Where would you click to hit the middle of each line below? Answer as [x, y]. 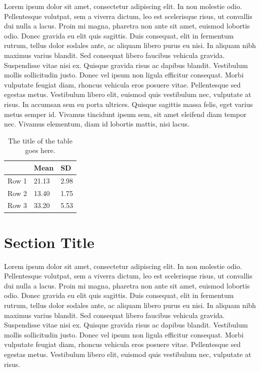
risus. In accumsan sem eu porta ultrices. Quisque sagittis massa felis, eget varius [128, 104]
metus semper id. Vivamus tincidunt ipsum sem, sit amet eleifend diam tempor [125, 114]
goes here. [40, 150]
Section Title [49, 242]
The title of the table [40, 140]
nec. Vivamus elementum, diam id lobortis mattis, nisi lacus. [97, 124]
